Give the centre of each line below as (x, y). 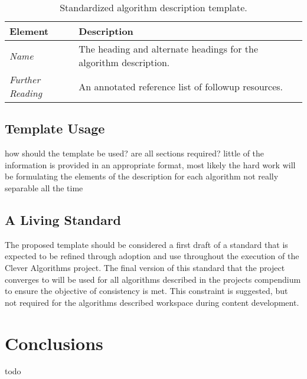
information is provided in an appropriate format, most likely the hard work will (150, 164)
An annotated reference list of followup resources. (181, 86)
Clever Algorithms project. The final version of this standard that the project (145, 267)
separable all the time (44, 187)
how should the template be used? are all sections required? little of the (135, 153)
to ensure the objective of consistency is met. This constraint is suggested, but (146, 291)
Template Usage (55, 128)
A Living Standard (63, 219)
